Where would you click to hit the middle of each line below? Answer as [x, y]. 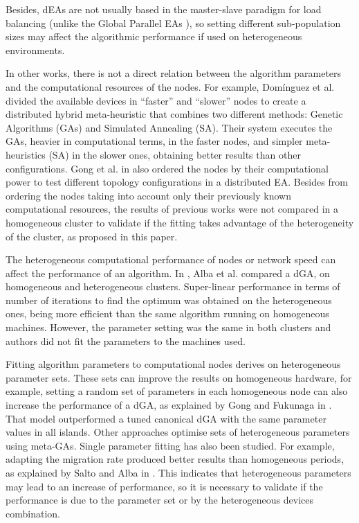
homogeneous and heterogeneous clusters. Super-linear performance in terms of [173, 286]
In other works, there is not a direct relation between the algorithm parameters [174, 73]
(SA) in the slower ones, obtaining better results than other [175, 154]
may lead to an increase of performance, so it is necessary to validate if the [164, 486]
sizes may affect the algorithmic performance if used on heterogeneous [154, 36]
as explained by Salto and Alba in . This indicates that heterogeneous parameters [178, 472]
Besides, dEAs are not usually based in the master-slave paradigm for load [164, 9]
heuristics [26, 154]
